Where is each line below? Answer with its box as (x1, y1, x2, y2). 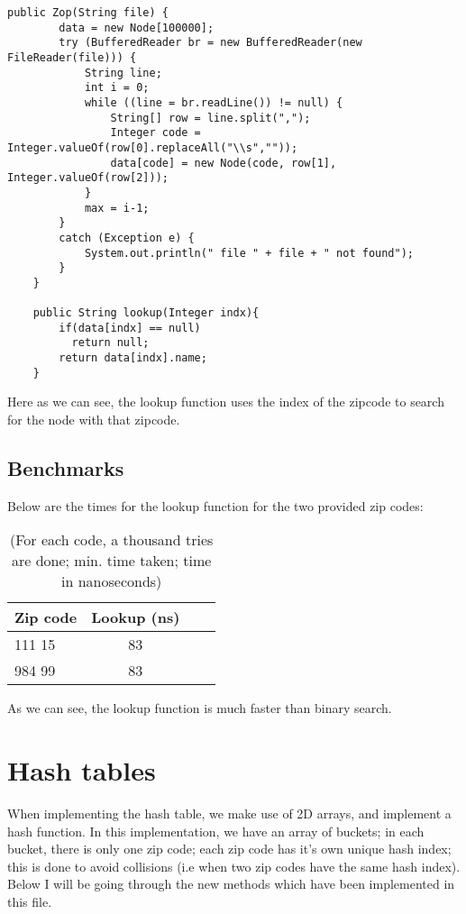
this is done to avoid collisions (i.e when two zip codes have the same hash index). (7, 856, 461, 875)
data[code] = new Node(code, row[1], (110, 156, 337, 169)
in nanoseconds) (61, 571, 162, 592)
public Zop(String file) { (7, 6, 169, 19)
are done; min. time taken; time (11, 550, 212, 571)
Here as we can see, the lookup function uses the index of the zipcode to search (7, 392, 444, 411)
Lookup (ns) (91, 607, 180, 628)
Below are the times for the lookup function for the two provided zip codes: (7, 496, 424, 515)
